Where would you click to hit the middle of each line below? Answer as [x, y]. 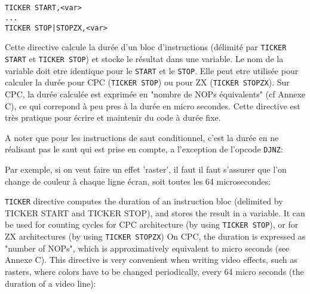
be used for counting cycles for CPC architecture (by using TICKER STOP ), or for [152, 224]
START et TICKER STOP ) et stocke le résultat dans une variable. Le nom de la [144, 59]
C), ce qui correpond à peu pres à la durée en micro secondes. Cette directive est [153, 105]
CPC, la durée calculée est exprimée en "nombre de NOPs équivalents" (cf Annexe [155, 94]
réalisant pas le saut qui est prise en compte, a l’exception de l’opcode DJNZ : [144, 149]
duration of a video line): [50, 283]
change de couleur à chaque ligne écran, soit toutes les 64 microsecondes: [138, 181]
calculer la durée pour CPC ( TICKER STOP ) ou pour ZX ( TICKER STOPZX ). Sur [147, 82]
